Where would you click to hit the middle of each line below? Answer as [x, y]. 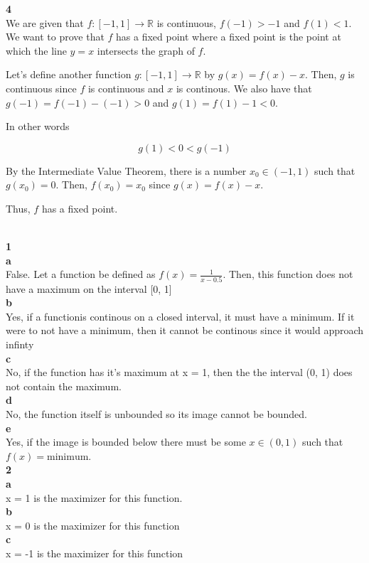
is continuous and [126, 88]
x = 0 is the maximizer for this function [93, 525]
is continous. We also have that [244, 88]
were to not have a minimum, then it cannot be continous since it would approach [185, 330]
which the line [36, 50]
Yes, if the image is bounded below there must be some [126, 442]
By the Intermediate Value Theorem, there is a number [126, 170]
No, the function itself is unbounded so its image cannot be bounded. [156, 413]
